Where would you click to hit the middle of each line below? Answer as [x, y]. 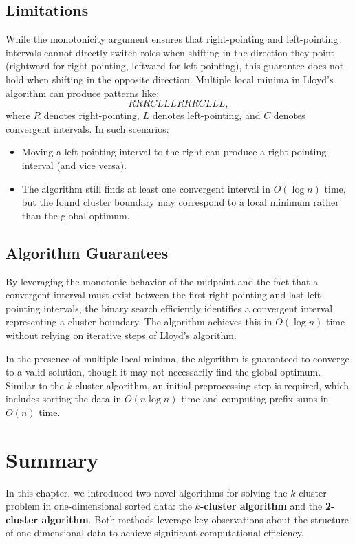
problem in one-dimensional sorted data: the [99, 506]
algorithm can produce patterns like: [83, 93]
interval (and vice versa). [74, 165]
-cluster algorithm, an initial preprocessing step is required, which [211, 385]
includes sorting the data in [64, 399]
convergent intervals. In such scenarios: [87, 128]
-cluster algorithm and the [261, 506]
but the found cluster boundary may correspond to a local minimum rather [180, 202]
